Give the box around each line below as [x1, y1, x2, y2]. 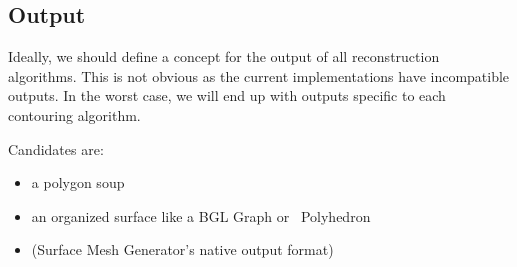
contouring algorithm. [8, 104, 141, 125]
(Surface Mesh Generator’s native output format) [31, 239, 334, 260]
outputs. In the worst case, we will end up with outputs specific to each [8, 85, 446, 106]
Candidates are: [8, 138, 104, 159]
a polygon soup [31, 172, 125, 193]
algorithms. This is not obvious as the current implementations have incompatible [8, 65, 510, 86]
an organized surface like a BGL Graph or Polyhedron [31, 205, 371, 226]
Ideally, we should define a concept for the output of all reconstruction [8, 46, 440, 67]
